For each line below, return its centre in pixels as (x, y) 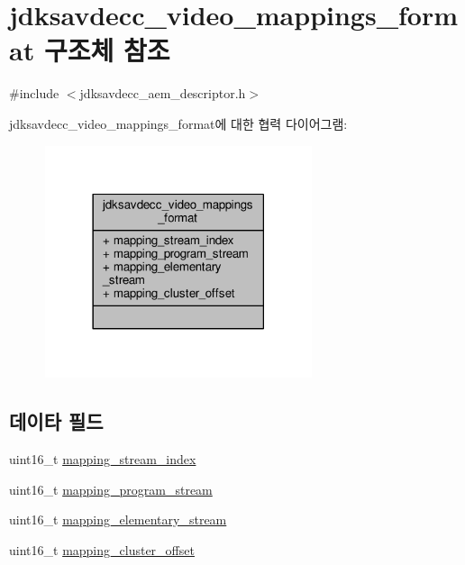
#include (34, 93)
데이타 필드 (56, 421)
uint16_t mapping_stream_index (103, 458)
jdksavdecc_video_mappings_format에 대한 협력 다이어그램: (178, 123)
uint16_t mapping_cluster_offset (102, 549)
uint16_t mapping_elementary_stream (118, 519)
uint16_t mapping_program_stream (111, 489)
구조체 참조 (107, 50)
